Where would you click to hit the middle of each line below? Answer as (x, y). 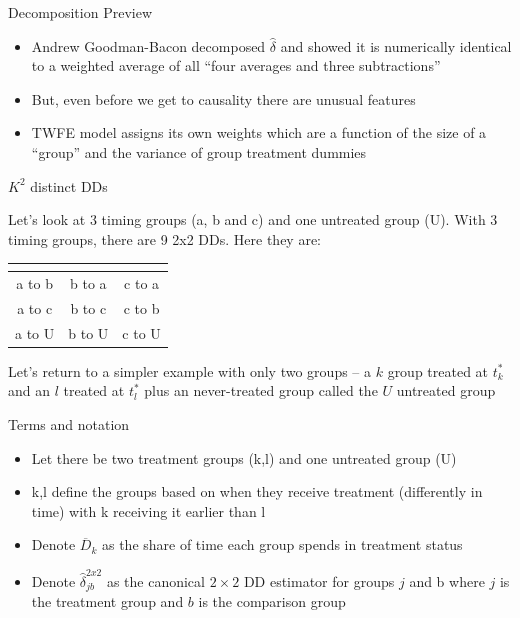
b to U (88, 332)
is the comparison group (272, 601)
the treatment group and (107, 601)
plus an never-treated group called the (261, 390)
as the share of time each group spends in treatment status (282, 544)
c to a (142, 283)
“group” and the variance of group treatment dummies (199, 151)
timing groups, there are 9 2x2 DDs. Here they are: (164, 238)
